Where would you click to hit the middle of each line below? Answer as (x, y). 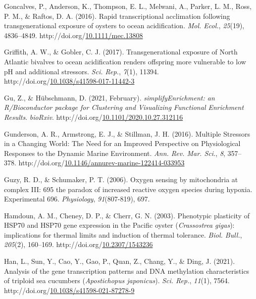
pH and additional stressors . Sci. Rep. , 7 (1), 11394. (81, 71)
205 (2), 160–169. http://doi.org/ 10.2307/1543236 (78, 244)
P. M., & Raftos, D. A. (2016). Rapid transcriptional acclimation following (117, 16)
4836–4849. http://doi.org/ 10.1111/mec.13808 (74, 35)
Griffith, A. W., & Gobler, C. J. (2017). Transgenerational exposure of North (121, 52)
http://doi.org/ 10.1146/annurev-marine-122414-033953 (102, 163)
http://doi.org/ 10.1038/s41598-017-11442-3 (69, 81)
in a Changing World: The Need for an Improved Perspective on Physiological (122, 143)
